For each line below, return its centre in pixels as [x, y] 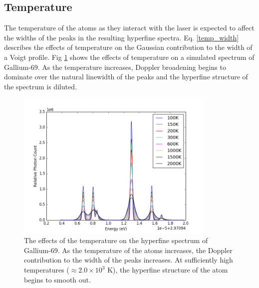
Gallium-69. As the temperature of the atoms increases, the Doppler [128, 250]
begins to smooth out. [57, 279]
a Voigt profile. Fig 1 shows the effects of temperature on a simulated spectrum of [129, 57]
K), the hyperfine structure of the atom [168, 270]
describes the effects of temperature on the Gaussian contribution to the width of [128, 47]
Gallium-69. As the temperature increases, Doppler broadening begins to [115, 67]
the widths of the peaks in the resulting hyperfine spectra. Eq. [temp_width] [122, 37]
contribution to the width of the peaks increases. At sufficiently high [129, 260]
